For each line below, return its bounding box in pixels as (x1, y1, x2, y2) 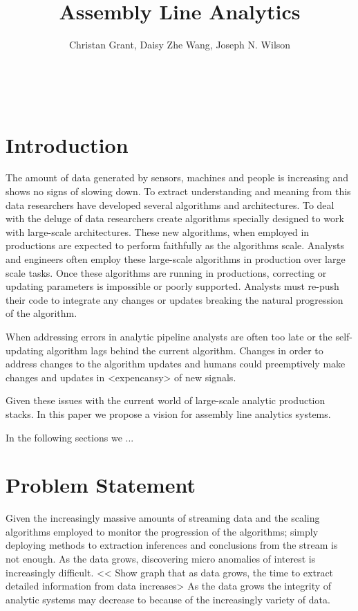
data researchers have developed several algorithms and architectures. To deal (6, 197, 335, 212)
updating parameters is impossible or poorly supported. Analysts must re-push (6, 279, 339, 293)
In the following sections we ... (6, 430, 134, 444)
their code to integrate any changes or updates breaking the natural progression (6, 292, 343, 307)
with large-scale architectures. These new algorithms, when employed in (6, 224, 310, 239)
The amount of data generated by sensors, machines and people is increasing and (6, 170, 349, 185)
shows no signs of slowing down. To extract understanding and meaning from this (6, 184, 351, 199)
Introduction (6, 130, 129, 158)
